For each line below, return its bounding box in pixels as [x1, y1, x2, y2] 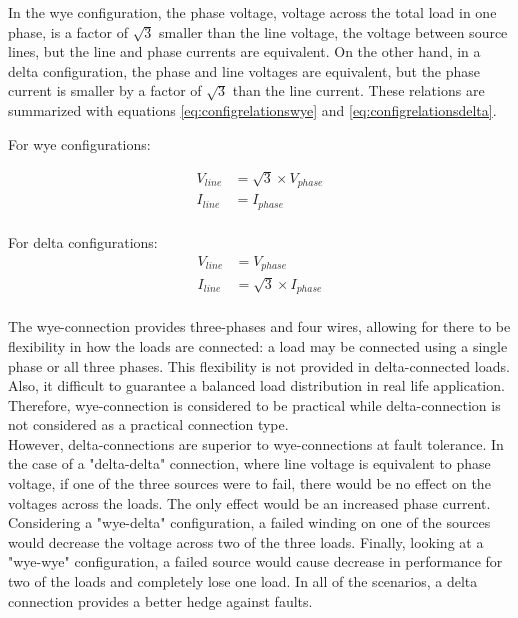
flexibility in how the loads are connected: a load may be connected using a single [8, 335, 508, 356]
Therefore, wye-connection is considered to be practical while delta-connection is [8, 394, 501, 415]
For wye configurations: [8, 133, 151, 154]
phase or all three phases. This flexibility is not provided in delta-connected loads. [8, 355, 510, 376]
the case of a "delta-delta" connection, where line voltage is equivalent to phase [8, 453, 491, 474]
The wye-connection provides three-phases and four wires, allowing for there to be [8, 316, 511, 337]
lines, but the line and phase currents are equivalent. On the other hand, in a [8, 41, 481, 62]
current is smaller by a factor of [8, 80, 202, 101]
